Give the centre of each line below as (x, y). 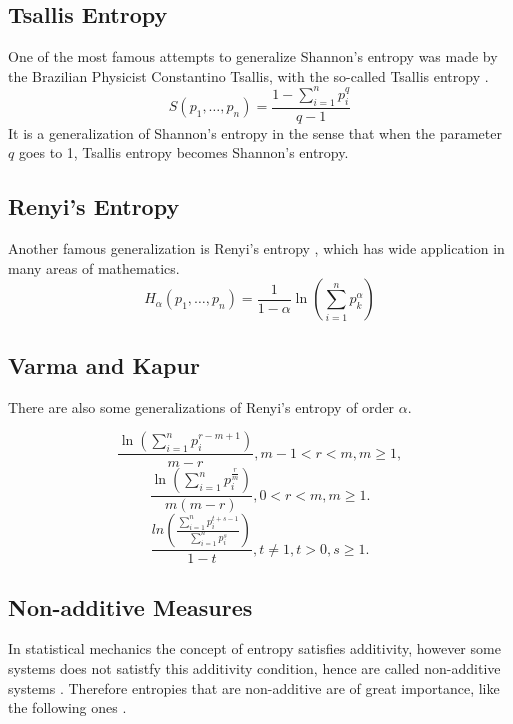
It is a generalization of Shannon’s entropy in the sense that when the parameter (255, 132)
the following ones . (67, 707)
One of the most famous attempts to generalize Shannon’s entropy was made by (253, 56)
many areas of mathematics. (94, 267)
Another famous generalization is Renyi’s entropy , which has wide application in (256, 248)
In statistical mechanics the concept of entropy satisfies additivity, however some (254, 648)
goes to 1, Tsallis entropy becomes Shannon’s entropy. (183, 152)
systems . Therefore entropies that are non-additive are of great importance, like (254, 687)
